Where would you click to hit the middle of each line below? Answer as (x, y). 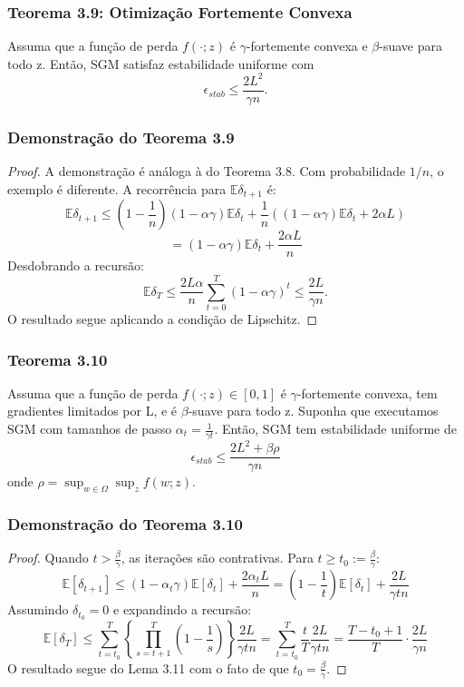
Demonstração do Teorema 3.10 (125, 524)
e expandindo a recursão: (183, 609)
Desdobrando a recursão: (76, 265)
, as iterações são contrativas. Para (217, 558)
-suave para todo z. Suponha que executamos (313, 411)
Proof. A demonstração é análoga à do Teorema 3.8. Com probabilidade (207, 171)
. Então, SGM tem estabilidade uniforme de (335, 429)
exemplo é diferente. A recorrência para (117, 188)
